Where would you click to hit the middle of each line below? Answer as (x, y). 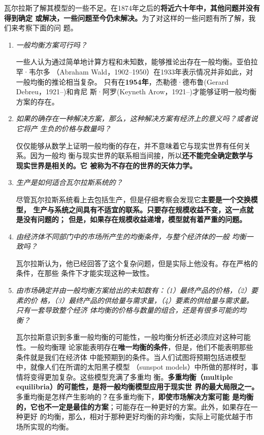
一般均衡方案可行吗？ (52, 44)
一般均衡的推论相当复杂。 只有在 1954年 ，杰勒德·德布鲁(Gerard (122, 81)
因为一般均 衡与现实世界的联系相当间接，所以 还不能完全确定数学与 (142, 155)
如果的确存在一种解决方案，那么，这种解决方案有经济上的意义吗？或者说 (137, 118)
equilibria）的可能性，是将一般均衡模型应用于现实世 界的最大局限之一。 (137, 387)
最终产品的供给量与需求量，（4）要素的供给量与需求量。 (161, 300)
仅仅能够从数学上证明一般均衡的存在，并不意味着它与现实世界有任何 (130, 145)
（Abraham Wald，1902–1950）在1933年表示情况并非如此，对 (153, 71)
